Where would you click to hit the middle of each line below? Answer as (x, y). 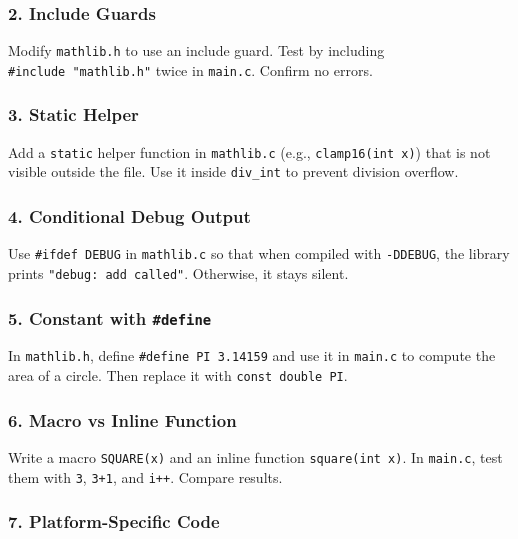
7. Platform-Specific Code (114, 521)
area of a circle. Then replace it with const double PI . (178, 375)
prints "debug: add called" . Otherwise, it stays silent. (178, 272)
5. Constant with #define (110, 317)
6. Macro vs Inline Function (122, 419)
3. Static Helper (73, 114)
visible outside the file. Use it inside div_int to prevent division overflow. (233, 171)
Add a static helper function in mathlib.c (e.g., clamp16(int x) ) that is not (249, 151)
